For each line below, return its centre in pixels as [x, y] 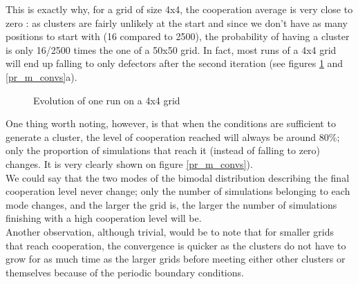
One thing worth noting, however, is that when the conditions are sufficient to [171, 123]
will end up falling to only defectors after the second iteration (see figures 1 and [175, 63]
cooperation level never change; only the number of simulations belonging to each [178, 191]
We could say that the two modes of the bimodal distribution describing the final [178, 177]
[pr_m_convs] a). [41, 76]
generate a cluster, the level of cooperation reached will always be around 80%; [173, 136]
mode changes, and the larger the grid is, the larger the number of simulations [171, 204]
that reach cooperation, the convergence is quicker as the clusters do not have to [176, 245]
